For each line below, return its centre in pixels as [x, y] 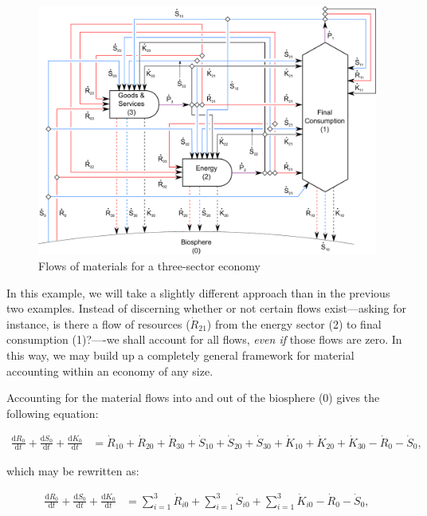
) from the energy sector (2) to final [294, 323]
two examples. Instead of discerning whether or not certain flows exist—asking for [206, 308]
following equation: [53, 413]
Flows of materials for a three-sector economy [149, 265]
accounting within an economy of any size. [110, 370]
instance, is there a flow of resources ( [98, 323]
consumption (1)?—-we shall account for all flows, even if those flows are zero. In [204, 339]
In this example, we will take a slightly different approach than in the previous [198, 292]
